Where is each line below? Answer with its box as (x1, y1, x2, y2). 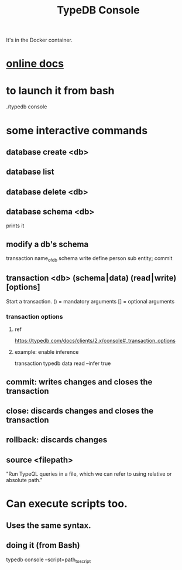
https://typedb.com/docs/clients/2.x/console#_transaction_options (14, 337, 176, 344)
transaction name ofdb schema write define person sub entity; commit (6, 255, 173, 264)
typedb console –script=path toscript (6, 556, 91, 564)
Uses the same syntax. (6, 520, 91, 530)
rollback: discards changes (6, 435, 108, 445)
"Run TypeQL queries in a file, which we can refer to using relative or (6, 470, 172, 477)
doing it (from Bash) (6, 540, 80, 551)
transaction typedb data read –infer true (14, 360, 111, 367)
